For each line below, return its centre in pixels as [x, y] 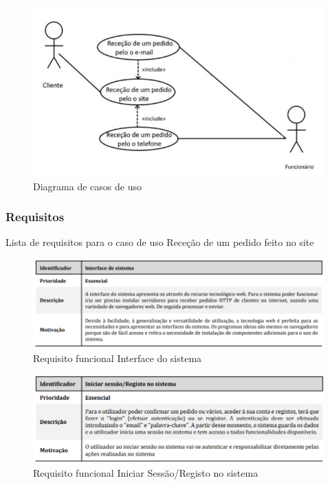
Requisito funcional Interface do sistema [118, 358]
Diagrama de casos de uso [87, 186]
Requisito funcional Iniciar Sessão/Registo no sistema [146, 472]
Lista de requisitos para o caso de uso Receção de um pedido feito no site [160, 242]
